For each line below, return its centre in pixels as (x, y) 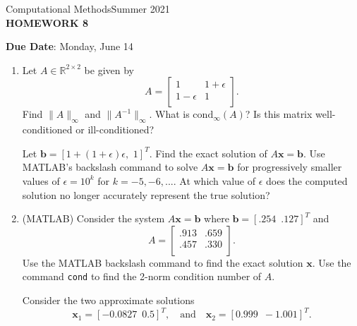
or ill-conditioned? (115, 129)
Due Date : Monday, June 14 (69, 46)
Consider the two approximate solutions (108, 300)
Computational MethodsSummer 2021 (88, 8)
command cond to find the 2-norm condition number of (142, 276)
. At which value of (214, 180)
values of (41, 180)
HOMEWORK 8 (47, 22)
